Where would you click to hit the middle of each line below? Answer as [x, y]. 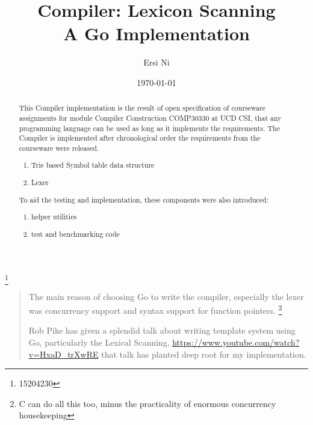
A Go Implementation [156, 33]
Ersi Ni [156, 62]
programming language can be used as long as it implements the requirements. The [149, 128]
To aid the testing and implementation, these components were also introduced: [144, 199]
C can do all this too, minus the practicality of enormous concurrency [147, 403]
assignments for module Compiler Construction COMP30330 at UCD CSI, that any [150, 118]
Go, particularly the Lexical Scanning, [99, 342]
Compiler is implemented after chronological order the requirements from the [140, 138]
